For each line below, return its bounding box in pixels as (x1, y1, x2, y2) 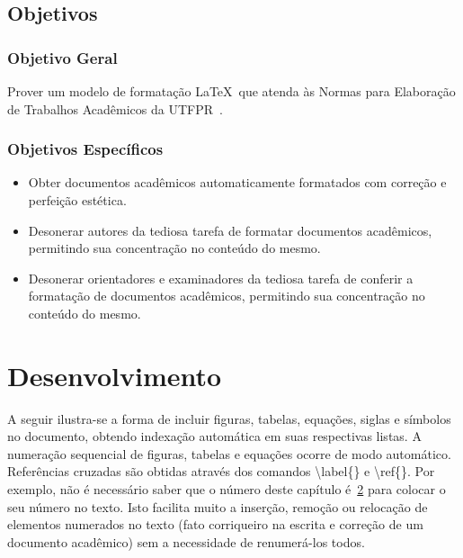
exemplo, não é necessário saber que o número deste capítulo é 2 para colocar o (7, 480, 446, 499)
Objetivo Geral (7, 46, 118, 68)
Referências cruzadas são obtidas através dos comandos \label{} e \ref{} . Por (7, 462, 435, 481)
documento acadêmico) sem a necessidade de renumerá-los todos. (7, 532, 365, 551)
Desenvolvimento (7, 356, 222, 393)
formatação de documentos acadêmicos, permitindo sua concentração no (28, 286, 425, 305)
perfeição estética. (28, 191, 127, 209)
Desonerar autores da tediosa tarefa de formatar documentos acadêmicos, (28, 220, 432, 239)
